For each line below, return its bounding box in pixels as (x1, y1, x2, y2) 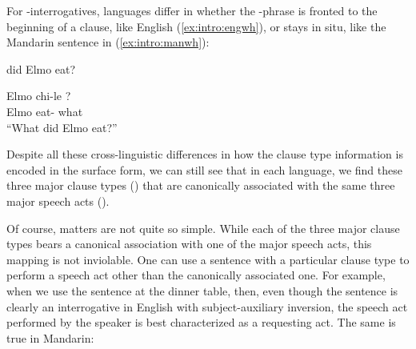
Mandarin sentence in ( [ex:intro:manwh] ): (6, 34, 210, 50)
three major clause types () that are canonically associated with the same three (6, 177, 395, 194)
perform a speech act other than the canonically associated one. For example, (6, 267, 386, 283)
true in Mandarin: (6, 329, 94, 346)
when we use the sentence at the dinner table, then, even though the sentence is (6, 282, 398, 299)
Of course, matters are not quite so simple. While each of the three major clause (6, 219, 400, 236)
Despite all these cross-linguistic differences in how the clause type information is (6, 146, 403, 162)
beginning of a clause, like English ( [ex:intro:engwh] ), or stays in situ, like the (6, 18, 386, 34)
